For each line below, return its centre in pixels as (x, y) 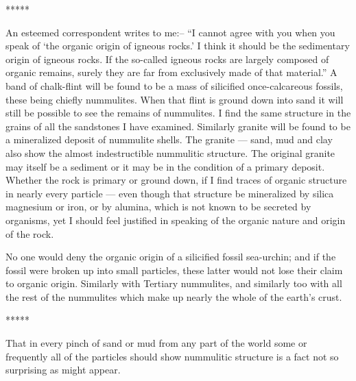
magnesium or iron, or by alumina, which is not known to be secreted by (158, 207)
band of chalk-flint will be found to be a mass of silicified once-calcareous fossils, (174, 85)
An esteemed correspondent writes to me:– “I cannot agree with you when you (170, 32)
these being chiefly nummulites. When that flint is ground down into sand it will (175, 99)
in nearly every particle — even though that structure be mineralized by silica (170, 193)
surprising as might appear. (63, 370)
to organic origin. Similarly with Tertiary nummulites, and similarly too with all (174, 283)
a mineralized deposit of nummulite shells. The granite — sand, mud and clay (169, 139)
